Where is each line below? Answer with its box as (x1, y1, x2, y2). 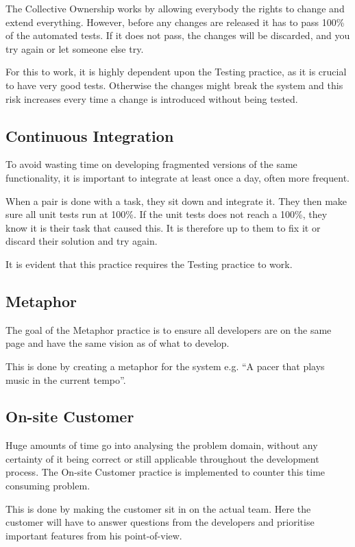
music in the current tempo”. (5, 372, 126, 387)
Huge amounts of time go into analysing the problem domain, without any (5, 438, 318, 452)
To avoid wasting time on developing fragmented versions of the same (5, 157, 297, 171)
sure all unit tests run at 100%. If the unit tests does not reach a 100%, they (5, 207, 328, 221)
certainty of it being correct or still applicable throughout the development (5, 451, 319, 465)
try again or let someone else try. (5, 41, 144, 56)
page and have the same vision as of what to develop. (5, 336, 230, 350)
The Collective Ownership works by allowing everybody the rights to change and (5, 1, 345, 15)
